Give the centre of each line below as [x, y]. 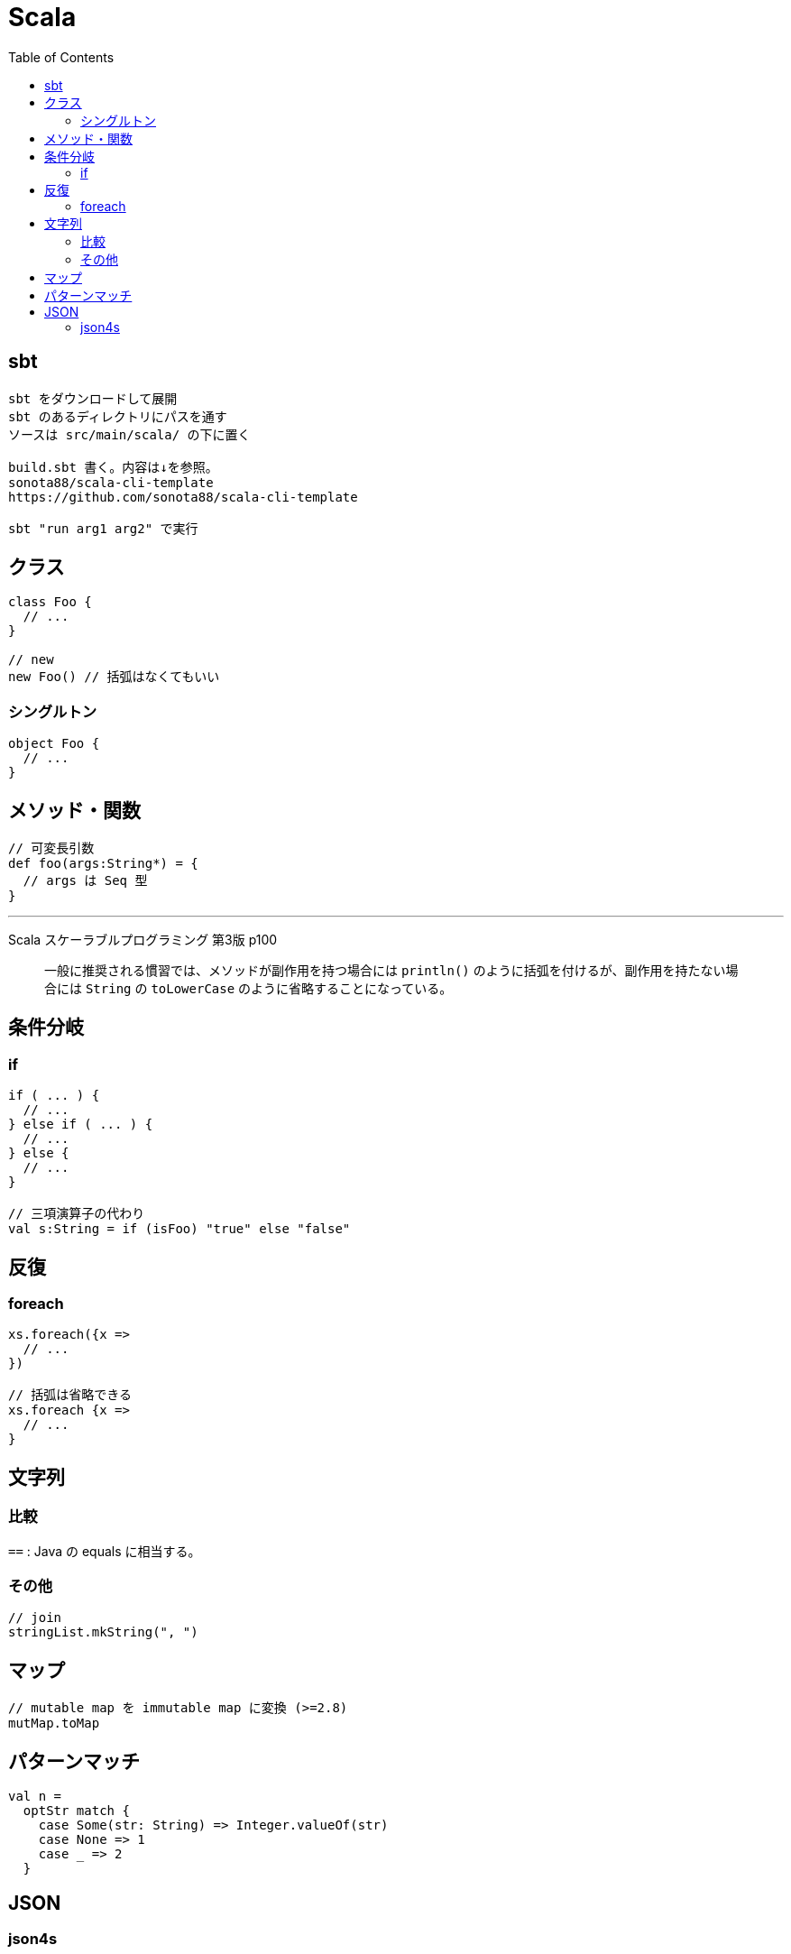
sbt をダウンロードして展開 [93, 398]
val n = [35, 1797]
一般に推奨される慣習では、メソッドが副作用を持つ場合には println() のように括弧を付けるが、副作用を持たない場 [391, 971]
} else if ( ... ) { [81, 1124]
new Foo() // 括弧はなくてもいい [114, 677]
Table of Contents [61, 57]
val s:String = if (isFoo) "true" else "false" [179, 1229]
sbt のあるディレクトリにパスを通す [118, 416]
